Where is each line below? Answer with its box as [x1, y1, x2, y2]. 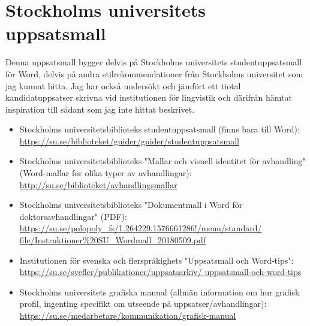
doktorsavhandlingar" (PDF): [19, 210, 127, 222]
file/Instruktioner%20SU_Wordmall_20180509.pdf [19, 234, 206, 246]
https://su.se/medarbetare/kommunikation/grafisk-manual [19, 309, 236, 321]
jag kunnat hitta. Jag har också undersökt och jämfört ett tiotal [5, 79, 241, 92]
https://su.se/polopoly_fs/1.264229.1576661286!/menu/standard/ [19, 222, 262, 234]
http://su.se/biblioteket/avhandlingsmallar [19, 178, 177, 191]
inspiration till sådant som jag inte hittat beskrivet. [5, 102, 195, 115]
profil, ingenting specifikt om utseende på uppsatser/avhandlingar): [19, 297, 267, 310]
